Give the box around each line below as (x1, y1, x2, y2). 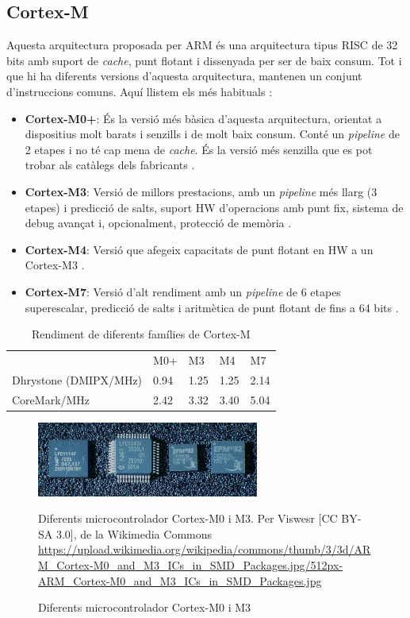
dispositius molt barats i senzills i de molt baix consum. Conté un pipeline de (25, 126, 400, 142)
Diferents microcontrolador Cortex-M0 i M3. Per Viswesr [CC (38, 510, 338, 527)
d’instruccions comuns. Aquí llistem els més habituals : (6, 83, 273, 99)
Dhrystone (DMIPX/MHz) (12, 371, 143, 388)
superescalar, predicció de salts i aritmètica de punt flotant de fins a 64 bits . (25, 299, 399, 315)
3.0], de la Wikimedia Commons (56, 525, 213, 542)
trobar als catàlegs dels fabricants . (25, 156, 195, 173)
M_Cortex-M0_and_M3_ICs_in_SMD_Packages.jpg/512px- (38, 556, 343, 573)
